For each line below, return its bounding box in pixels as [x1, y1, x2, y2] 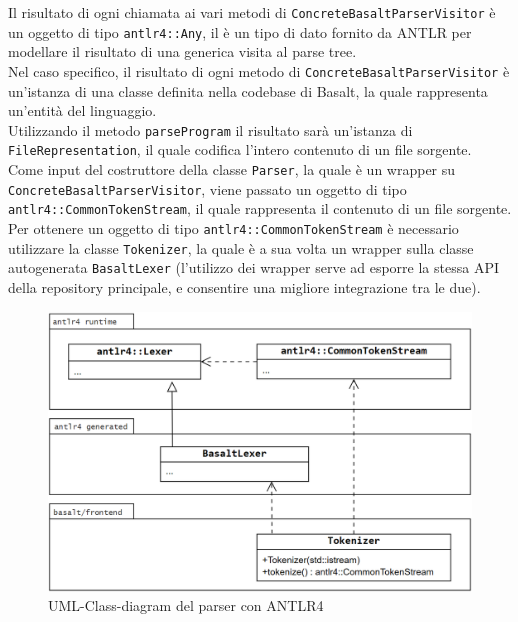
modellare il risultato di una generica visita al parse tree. [8, 41, 357, 62]
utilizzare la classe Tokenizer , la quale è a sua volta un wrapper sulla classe [8, 237, 474, 258]
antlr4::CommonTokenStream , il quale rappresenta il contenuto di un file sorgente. [8, 198, 512, 219]
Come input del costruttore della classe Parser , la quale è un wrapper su [8, 159, 456, 180]
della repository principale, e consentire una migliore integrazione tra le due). [8, 277, 481, 297]
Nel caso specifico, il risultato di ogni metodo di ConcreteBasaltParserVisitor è [8, 60, 510, 81]
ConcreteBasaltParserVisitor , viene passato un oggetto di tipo [8, 178, 407, 199]
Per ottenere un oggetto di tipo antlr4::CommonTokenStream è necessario [8, 218, 459, 239]
